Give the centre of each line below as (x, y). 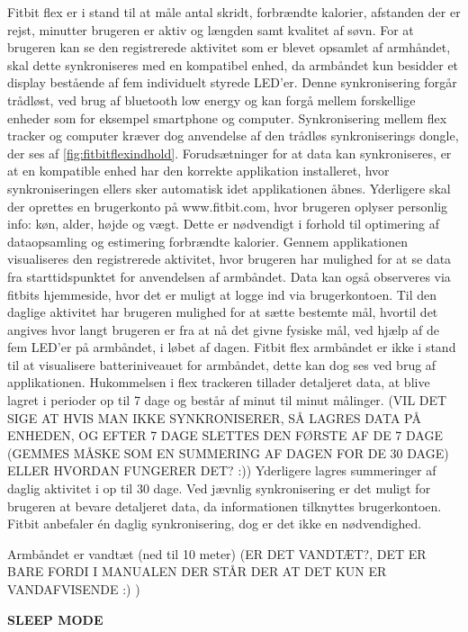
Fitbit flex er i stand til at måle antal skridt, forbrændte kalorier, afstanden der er (234, 12)
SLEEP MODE (55, 619)
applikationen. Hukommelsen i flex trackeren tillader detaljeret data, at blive (219, 382)
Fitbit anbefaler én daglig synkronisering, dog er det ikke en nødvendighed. (215, 524)
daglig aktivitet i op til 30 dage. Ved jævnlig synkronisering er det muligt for (219, 488)
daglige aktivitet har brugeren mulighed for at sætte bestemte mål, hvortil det (223, 312)
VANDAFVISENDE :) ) (74, 589)
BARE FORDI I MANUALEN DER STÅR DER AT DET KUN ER (197, 571)
